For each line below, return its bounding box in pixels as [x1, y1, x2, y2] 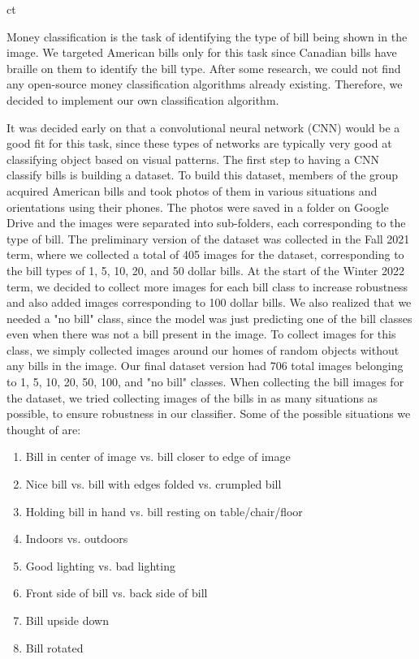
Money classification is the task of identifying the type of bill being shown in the [6, 28, 408, 45]
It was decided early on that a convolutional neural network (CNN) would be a [6, 118, 400, 136]
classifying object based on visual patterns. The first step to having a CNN [6, 150, 380, 167]
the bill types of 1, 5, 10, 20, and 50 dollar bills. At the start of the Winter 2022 [6, 261, 404, 278]
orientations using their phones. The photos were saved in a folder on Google [6, 198, 389, 215]
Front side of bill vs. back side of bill [25, 584, 208, 601]
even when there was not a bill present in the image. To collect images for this [6, 325, 396, 342]
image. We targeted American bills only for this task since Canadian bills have [6, 44, 397, 61]
